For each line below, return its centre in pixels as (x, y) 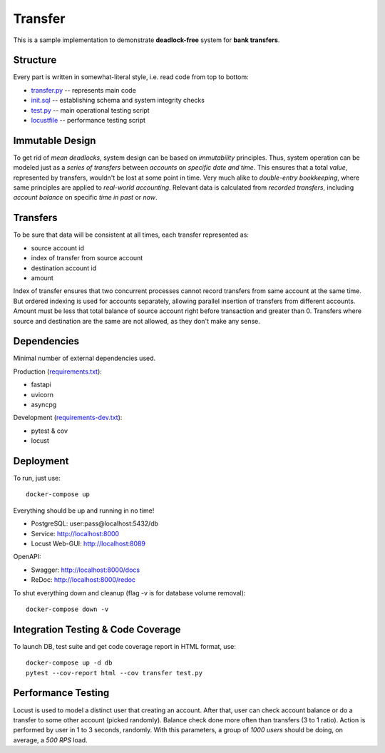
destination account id (64, 268)
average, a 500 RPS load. (51, 740)
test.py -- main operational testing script (90, 110)
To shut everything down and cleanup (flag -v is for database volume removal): (129, 593)
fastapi (41, 384)
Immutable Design (55, 140)
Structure (35, 60)
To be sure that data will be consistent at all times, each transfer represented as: (131, 235)
